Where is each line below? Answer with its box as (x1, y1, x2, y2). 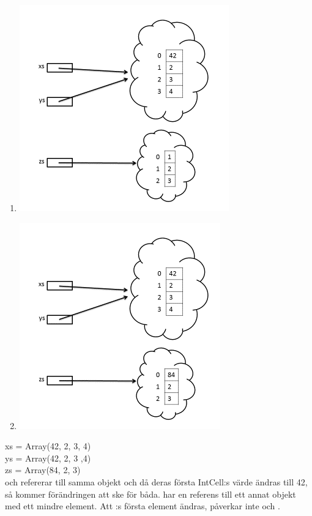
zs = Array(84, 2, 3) (5, 463, 81, 476)
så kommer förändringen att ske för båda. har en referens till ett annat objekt (5, 487, 296, 500)
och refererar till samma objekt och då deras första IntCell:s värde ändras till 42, (5, 475, 308, 488)
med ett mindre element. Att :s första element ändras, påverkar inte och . (5, 499, 280, 512)
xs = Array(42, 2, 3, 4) (5, 439, 91, 452)
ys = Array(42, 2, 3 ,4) (5, 451, 91, 464)
